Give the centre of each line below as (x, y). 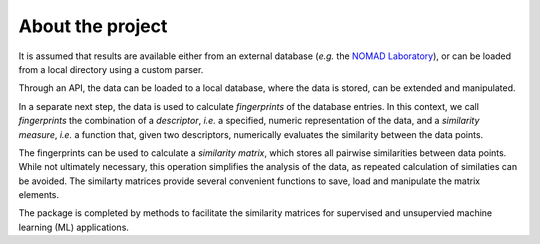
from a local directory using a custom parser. (111, 69)
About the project (93, 26)
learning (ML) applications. (74, 227)
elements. (39, 195)
